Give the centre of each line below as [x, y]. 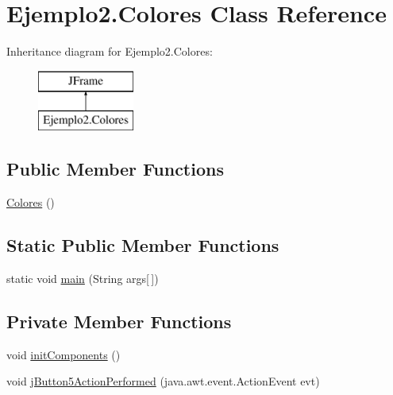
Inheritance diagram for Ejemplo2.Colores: [110, 51]
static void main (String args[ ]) [83, 278]
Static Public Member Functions [143, 245]
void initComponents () [64, 354]
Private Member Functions [119, 321]
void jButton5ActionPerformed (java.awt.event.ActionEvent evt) [163, 381]
